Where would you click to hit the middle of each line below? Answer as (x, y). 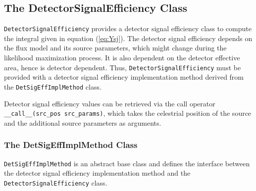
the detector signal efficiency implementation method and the (97, 173)
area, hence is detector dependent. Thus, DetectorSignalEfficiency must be (123, 67)
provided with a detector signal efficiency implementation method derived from (124, 77)
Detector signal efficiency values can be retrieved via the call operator (110, 103)
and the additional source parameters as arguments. (83, 122)
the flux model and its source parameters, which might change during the (115, 48)
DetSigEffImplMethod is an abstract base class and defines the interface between (127, 163)
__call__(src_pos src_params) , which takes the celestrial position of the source (128, 113)
